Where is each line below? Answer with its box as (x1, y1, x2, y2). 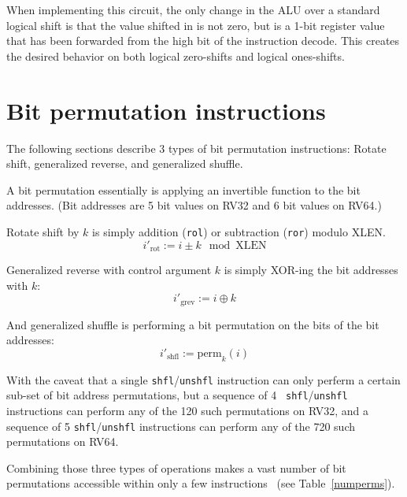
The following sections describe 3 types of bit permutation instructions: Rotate (6, 139, 387, 156)
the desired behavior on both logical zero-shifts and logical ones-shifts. (6, 47, 345, 64)
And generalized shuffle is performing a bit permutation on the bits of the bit (6, 316, 379, 332)
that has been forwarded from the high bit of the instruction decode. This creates (6, 32, 400, 49)
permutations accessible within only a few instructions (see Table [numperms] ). (6, 475, 395, 491)
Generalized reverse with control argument (6, 261, 212, 277)
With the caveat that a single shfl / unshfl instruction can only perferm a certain (6, 371, 401, 388)
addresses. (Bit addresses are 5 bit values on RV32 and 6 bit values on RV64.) (6, 197, 382, 213)
